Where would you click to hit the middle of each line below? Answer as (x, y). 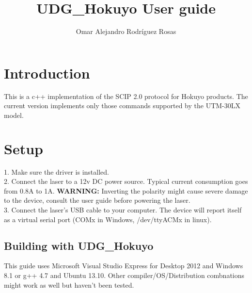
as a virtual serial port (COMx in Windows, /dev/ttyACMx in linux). (108, 219)
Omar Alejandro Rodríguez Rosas (126, 31)
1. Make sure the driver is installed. (56, 171)
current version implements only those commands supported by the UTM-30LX (122, 106)
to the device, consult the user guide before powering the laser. (97, 200)
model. (14, 115)
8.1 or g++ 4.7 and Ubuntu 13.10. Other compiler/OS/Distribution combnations (124, 275)
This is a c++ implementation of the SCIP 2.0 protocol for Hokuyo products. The (126, 96)
